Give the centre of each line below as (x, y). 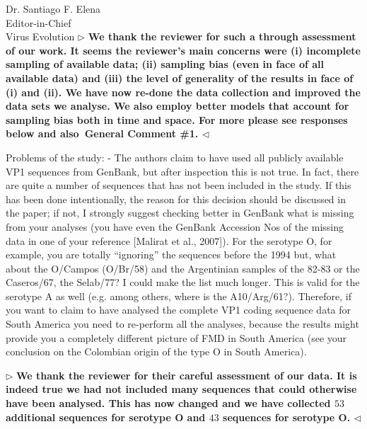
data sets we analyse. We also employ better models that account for (177, 106)
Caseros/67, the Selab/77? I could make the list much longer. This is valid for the (183, 282)
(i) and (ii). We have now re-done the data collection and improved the (183, 92)
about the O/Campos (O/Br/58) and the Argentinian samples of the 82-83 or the (183, 268)
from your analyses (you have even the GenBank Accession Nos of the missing (175, 226)
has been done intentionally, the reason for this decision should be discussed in (176, 199)
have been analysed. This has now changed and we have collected (168, 403)
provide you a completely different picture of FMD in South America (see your (176, 337)
